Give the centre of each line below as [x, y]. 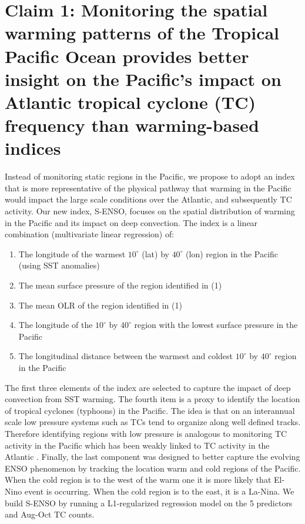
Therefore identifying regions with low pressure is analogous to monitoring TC [146, 433]
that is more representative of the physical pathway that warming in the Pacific [148, 188]
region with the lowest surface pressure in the [216, 325]
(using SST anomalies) [59, 265]
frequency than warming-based [132, 125]
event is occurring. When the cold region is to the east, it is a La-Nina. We [159, 491]
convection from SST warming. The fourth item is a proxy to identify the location [152, 399]
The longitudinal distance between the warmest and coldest [126, 356]
